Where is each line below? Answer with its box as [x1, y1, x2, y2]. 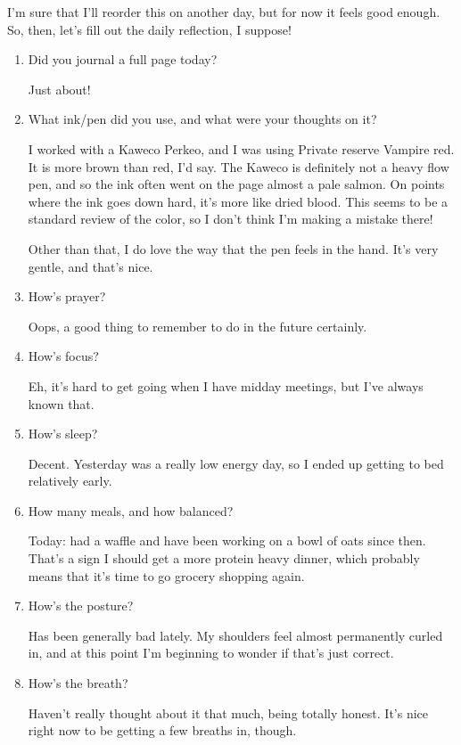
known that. [28, 394, 95, 413]
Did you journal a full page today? [28, 50, 218, 69]
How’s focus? [28, 347, 99, 365]
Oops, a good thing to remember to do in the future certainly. [28, 316, 367, 335]
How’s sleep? [28, 424, 98, 443]
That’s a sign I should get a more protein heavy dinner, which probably [28, 549, 420, 568]
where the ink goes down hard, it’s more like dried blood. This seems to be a [28, 192, 449, 210]
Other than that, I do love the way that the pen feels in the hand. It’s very [28, 239, 439, 258]
